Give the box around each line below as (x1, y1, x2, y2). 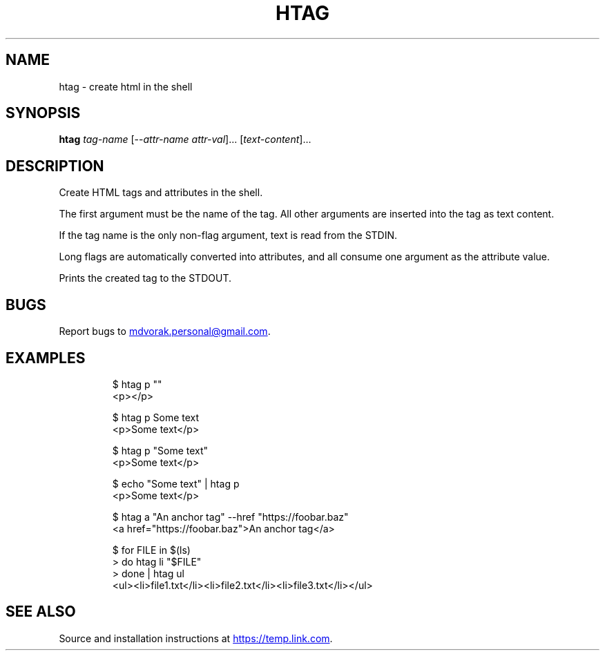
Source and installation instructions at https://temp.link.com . (59, 632, 333, 644)
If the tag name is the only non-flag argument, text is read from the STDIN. (59, 229, 398, 242)
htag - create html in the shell (59, 80, 193, 93)
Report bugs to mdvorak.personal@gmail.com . (59, 325, 271, 338)
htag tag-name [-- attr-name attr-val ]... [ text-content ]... (59, 133, 311, 146)
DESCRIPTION (6, 157, 104, 175)
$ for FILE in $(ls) (112, 543, 191, 556)
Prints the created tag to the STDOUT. (59, 272, 231, 284)
